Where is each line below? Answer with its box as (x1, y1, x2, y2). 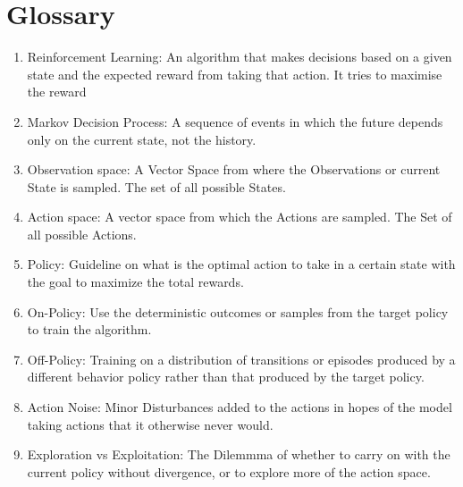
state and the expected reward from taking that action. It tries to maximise (27, 64, 442, 83)
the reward (27, 82, 87, 101)
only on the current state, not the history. (27, 130, 257, 148)
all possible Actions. (27, 224, 137, 243)
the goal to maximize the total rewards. (27, 273, 244, 291)
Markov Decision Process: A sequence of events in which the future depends (27, 112, 443, 130)
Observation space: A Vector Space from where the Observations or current (27, 160, 441, 179)
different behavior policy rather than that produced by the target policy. (27, 367, 425, 386)
